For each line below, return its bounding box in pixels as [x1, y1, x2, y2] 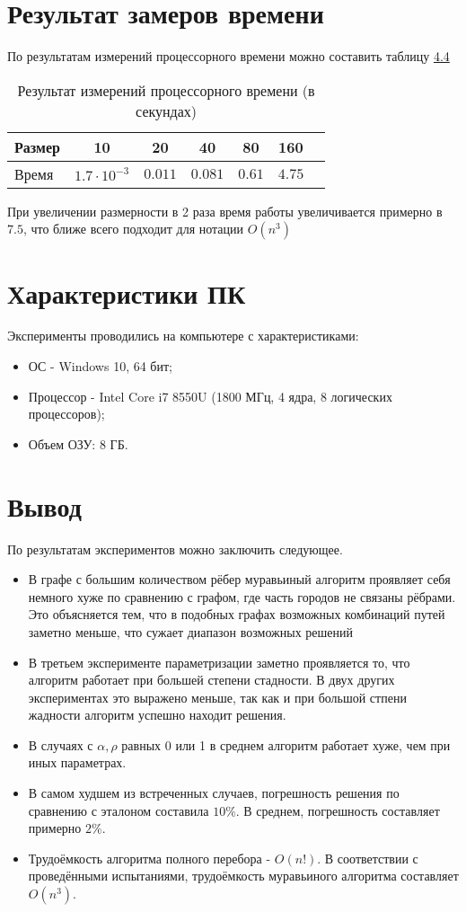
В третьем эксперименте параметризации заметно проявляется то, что [28, 652, 410, 671]
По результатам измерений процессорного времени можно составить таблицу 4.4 [7, 47, 450, 66]
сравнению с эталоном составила [28, 801, 209, 819]
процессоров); [28, 404, 105, 423]
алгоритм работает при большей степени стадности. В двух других [28, 670, 395, 689]
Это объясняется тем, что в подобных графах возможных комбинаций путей [28, 605, 445, 624]
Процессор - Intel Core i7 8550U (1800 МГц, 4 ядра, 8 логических [28, 386, 392, 405]
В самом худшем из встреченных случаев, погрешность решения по [28, 784, 400, 802]
